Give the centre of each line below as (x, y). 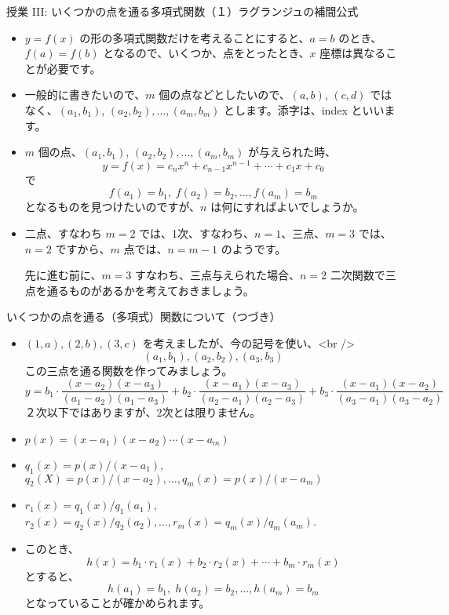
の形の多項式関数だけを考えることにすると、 (195, 37)
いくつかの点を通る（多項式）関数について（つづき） (144, 317)
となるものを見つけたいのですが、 (113, 207)
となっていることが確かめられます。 (117, 603)
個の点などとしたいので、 (224, 95)
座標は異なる (353, 53)
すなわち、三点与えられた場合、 (218, 275)
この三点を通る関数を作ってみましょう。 (129, 370)
